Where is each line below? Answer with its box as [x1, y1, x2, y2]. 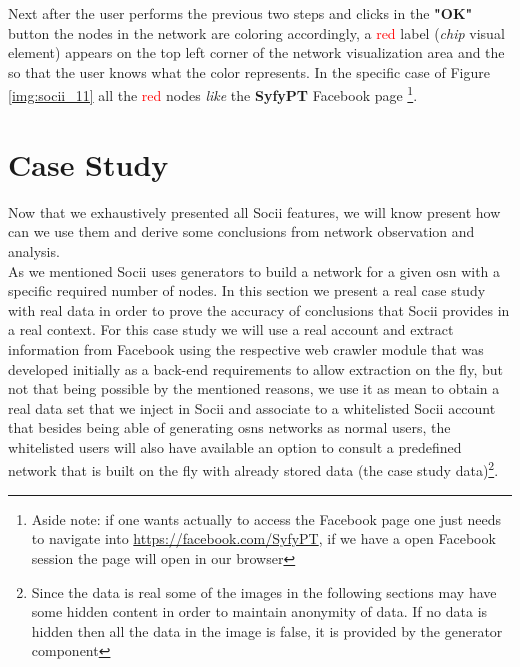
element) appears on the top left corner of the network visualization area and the [8, 42, 505, 63]
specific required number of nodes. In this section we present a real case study [8, 280, 486, 301]
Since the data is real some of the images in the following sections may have [31, 581, 497, 602]
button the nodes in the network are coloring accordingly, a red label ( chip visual [8, 22, 505, 43]
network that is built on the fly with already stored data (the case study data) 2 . [8, 457, 499, 481]
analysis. [8, 240, 60, 261]
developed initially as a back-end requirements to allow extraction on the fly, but [8, 358, 503, 379]
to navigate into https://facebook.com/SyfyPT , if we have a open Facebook [31, 528, 496, 549]
